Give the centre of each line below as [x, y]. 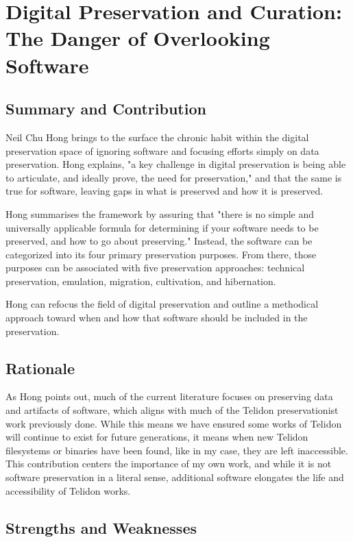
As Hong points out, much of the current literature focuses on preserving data [169, 396]
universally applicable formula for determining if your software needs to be [162, 227]
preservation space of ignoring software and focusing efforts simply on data [162, 150]
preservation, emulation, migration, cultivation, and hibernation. [141, 281]
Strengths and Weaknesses [101, 527]
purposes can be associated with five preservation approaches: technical [155, 268]
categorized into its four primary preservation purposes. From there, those [161, 254]
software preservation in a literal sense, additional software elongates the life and [175, 477]
